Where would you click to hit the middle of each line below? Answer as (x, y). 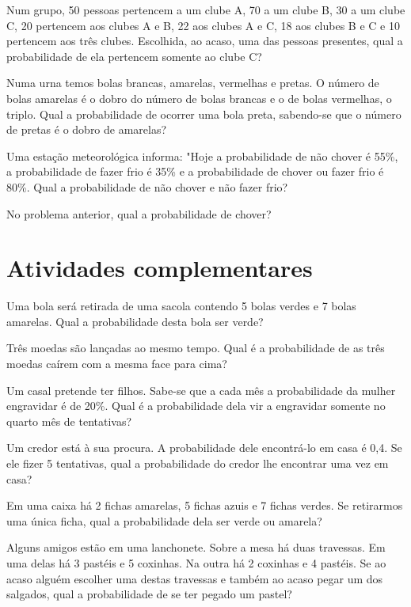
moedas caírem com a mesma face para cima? (117, 364)
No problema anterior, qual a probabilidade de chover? (139, 213)
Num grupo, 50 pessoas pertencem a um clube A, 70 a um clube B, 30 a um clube (206, 9)
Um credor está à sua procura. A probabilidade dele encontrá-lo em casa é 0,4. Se (204, 448)
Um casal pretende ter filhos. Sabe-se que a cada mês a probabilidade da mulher (201, 390)
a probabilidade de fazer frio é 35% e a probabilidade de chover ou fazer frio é (195, 171)
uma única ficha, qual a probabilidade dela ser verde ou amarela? (164, 520)
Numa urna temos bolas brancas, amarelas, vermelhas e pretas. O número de (193, 83)
